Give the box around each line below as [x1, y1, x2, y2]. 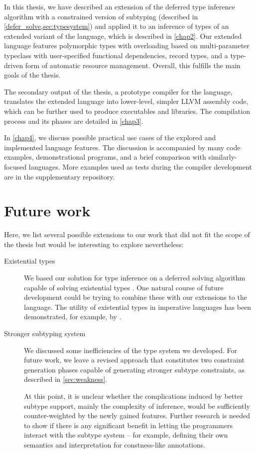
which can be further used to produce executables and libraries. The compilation [4, 105, 250, 116]
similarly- [208, 152, 237, 162]
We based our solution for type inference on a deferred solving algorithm [24, 272, 246, 282]
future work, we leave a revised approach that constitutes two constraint [24, 355, 245, 365]
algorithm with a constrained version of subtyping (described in [4, 11, 198, 21]
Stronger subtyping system [4, 328, 86, 338]
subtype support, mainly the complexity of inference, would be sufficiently [24, 400, 250, 411]
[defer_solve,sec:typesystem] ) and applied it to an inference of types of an [4, 21, 229, 31]
